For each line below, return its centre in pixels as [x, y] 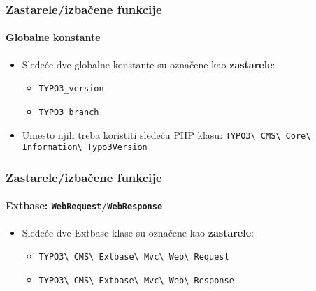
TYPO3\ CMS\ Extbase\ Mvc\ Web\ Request [134, 257]
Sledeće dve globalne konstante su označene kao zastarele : [149, 64]
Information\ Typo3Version [85, 148]
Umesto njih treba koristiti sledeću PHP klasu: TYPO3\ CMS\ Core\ [166, 134]
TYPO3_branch [69, 112]
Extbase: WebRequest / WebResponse [84, 206]
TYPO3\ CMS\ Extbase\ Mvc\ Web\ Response [136, 280]
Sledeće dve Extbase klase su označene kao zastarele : [138, 232]
